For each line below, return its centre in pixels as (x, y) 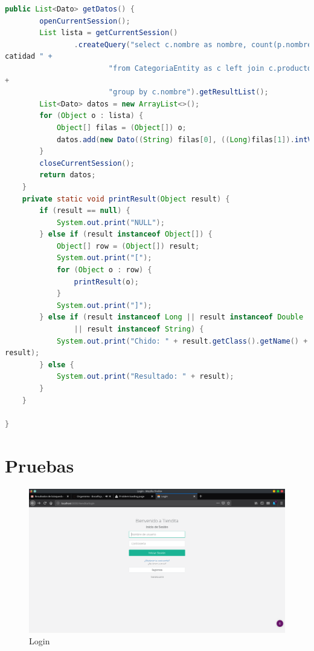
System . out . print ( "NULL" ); (111, 222)
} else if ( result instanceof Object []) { (126, 234)
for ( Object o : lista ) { (91, 116)
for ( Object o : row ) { (104, 270)
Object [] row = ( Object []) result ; (128, 246)
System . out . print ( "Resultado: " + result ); (145, 377)
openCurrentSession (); (85, 21)
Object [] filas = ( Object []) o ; (121, 127)
